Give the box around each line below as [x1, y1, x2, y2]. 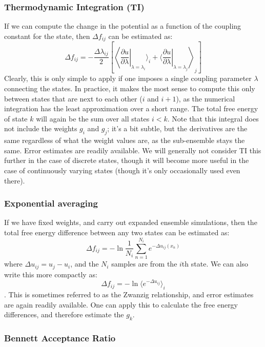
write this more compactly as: [4, 269, 97, 279]
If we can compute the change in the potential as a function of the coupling [4, 21, 241, 31]
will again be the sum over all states [36, 113, 150, 124]
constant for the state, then [4, 30, 90, 41]
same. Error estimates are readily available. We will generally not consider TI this [4, 145, 261, 155]
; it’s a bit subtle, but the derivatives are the [107, 123, 248, 134]
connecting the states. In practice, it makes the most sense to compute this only [4, 83, 255, 93]
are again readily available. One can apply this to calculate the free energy [4, 299, 238, 310]
